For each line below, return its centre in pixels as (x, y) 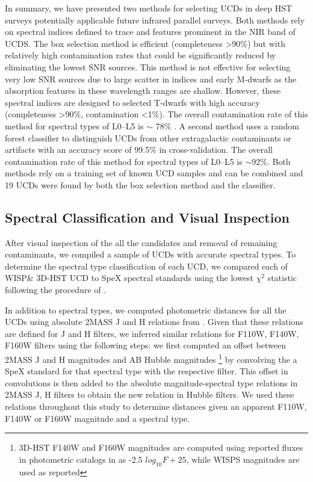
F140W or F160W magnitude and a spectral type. (98, 418)
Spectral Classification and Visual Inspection (147, 217)
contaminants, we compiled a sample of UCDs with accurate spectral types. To (150, 254)
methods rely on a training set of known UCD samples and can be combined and (154, 173)
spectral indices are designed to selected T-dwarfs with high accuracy (132, 102)
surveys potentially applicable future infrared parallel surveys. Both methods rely (155, 20)
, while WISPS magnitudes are (243, 459)
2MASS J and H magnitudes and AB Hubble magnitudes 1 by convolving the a (151, 358)
